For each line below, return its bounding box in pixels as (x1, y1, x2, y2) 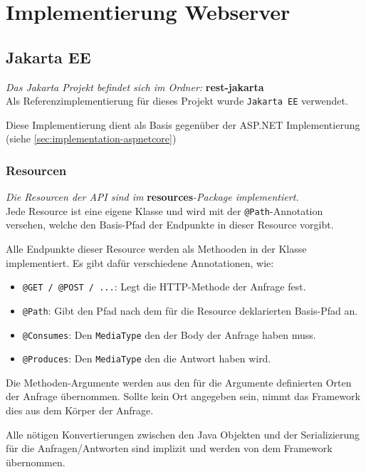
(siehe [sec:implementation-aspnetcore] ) (6, 131, 177, 146)
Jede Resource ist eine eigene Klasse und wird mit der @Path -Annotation (6, 203, 323, 218)
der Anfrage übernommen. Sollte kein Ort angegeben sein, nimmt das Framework (6, 389, 360, 404)
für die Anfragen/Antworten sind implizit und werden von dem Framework (6, 441, 333, 456)
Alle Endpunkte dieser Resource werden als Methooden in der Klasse (6, 241, 307, 256)
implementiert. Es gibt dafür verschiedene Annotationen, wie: (6, 255, 274, 270)
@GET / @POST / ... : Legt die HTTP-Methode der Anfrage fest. (22, 279, 306, 294)
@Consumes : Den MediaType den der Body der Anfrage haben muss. (22, 327, 316, 342)
